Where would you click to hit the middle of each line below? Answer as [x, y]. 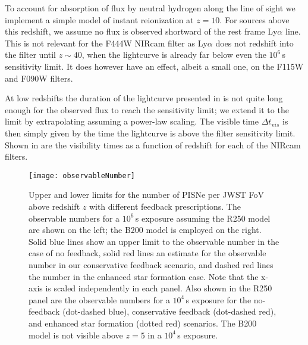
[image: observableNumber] [82, 175]
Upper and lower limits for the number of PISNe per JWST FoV [146, 195]
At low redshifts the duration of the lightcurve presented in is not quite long [144, 98]
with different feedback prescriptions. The [165, 206]
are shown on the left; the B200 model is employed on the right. [145, 230]
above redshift [54, 206]
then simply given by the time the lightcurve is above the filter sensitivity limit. [150, 133]
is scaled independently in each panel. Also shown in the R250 [159, 288]
